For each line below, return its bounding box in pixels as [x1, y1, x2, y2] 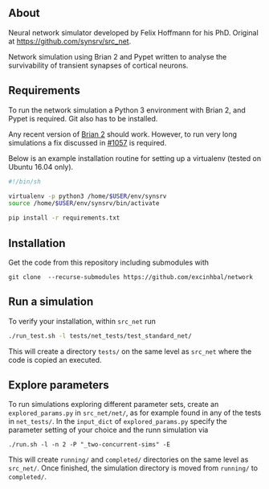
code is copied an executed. [8, 355, 102, 364]
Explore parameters [8, 378, 110, 392]
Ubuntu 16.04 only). [8, 162, 74, 171]
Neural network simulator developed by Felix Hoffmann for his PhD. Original [8, 27, 259, 37]
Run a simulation [8, 295, 94, 309]
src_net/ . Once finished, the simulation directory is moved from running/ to [8, 463, 259, 473]
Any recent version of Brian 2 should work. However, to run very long [8, 129, 238, 139]
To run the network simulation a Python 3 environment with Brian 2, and [8, 105, 247, 115]
